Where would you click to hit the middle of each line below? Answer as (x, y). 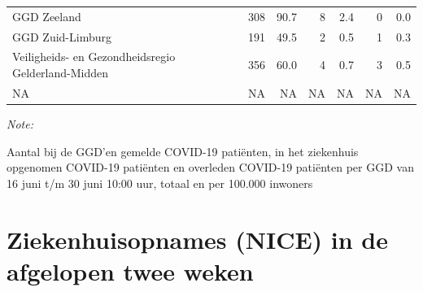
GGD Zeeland (47, 16)
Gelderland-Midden (61, 73)
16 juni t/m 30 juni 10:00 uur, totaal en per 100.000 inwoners (160, 183)
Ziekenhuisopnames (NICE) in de (198, 239)
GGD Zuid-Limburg (62, 36)
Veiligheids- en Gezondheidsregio (94, 57)
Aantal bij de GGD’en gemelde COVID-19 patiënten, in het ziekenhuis (183, 151)
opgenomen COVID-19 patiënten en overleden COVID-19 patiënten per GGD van (210, 167)
